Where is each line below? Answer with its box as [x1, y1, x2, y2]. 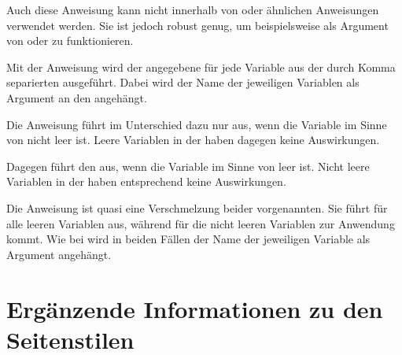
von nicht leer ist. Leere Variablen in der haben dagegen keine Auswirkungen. [6, 131, 380, 148]
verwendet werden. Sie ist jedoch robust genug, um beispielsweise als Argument [6, 17, 389, 33]
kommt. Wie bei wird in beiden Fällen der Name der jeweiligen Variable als [6, 231, 371, 247]
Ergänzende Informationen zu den [6, 292, 383, 324]
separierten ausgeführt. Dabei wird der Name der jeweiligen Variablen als [6, 74, 360, 91]
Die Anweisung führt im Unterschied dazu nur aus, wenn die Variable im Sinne [6, 116, 387, 132]
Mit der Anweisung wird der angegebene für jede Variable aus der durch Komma [6, 58, 396, 75]
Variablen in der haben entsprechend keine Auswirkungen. [6, 173, 286, 190]
